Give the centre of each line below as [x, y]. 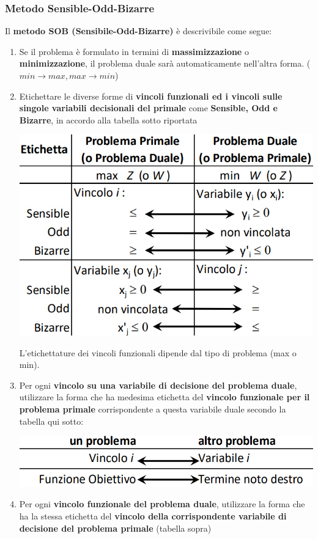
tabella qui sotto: [51, 421]
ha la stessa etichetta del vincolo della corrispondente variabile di [153, 516]
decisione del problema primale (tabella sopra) [115, 528]
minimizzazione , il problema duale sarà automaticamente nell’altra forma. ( [165, 63]
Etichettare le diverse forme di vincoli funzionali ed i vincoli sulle [151, 96]
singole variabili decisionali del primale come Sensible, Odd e [148, 108]
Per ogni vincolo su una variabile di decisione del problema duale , [158, 385]
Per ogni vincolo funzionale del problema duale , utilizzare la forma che [162, 504]
